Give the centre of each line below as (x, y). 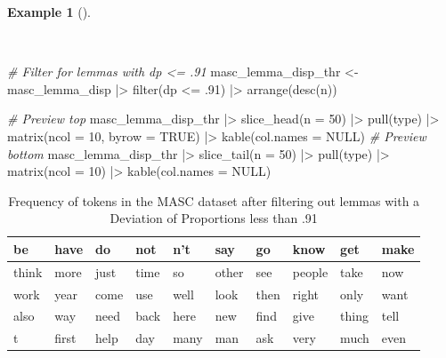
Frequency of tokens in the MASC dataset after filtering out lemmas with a (214, 200)
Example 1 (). (49, 12)
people (310, 271)
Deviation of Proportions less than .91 (214, 218)
